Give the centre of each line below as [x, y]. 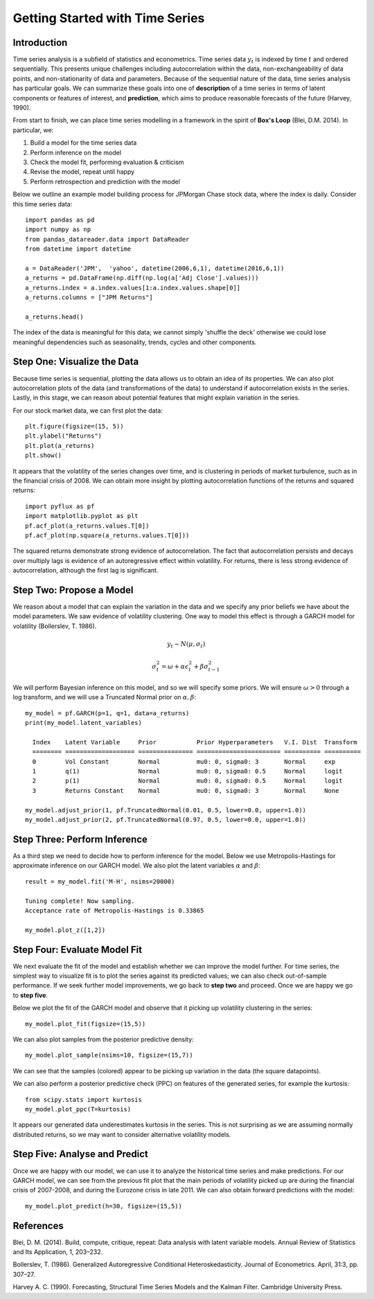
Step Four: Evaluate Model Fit [77, 950]
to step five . [30, 995]
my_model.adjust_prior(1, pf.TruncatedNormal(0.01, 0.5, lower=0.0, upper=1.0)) [166, 810]
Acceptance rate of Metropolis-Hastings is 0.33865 [115, 910]
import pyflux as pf [60, 506]
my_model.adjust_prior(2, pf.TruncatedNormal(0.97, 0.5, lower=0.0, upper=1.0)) [166, 820]
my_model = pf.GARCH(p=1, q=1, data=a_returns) [107, 713]
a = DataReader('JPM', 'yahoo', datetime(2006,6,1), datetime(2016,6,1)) [155, 268]
